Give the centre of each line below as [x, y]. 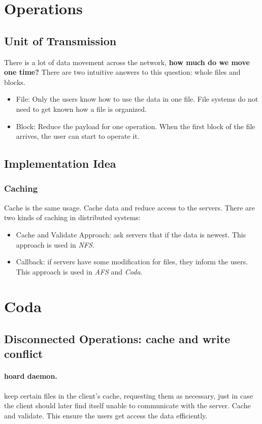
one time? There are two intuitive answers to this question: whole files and [122, 72]
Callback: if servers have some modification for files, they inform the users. [132, 262]
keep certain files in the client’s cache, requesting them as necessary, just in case [128, 395]
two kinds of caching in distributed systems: [72, 217]
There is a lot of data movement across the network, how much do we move [127, 62]
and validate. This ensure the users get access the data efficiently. [106, 415]
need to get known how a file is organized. [81, 109]
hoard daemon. [31, 376]
